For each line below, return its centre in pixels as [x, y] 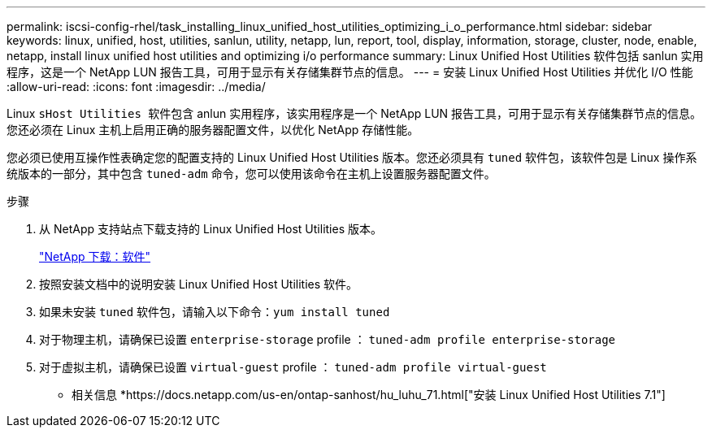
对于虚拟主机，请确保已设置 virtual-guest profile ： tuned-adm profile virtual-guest [293, 367]
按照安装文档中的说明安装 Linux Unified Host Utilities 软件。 [199, 284]
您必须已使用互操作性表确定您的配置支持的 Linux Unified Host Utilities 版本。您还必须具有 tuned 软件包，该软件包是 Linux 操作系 [352, 157]
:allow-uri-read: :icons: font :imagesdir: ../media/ [136, 87]
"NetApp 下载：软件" [95, 256]
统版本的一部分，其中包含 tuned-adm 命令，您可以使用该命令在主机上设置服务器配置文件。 [251, 174]
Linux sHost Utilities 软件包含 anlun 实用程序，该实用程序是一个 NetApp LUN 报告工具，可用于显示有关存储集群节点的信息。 [354, 113]
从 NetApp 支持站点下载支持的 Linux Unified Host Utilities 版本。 [211, 229]
